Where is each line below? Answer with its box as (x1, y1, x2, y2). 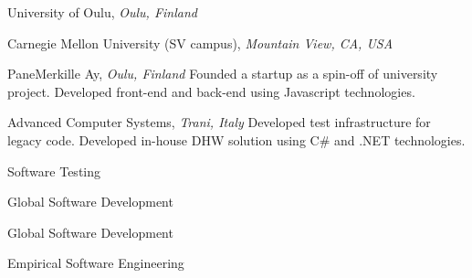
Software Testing (7, 161, 101, 180)
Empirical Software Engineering (7, 253, 184, 273)
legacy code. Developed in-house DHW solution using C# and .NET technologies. (7, 130, 466, 149)
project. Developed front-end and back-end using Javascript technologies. (7, 81, 415, 101)
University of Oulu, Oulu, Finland (7, 3, 197, 21)
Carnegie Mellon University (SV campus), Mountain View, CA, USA (7, 33, 393, 52)
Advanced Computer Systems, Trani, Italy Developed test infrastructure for (7, 112, 431, 132)
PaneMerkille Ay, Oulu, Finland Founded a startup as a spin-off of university (7, 64, 438, 83)
